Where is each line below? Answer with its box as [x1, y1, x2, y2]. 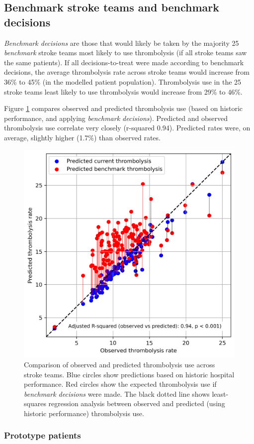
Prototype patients [4, 429, 81, 442]
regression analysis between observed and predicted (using [48, 398, 225, 409]
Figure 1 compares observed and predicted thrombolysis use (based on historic [4, 103, 243, 113]
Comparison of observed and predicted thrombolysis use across [24, 359, 215, 369]
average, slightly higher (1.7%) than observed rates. [4, 132, 161, 142]
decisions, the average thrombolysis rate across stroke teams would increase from [4, 67, 250, 77]
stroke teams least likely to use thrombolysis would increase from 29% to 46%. [4, 86, 243, 97]
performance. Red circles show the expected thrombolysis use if [24, 379, 217, 389]
